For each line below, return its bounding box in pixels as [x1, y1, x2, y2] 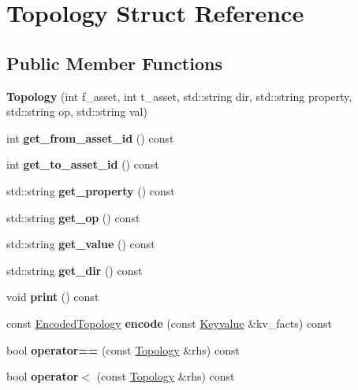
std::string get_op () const [6, 209, 140, 225]
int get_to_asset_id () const [6, 156, 159, 173]
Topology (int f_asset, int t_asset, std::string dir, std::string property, [6, 87, 352, 104]
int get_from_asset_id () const [6, 129, 174, 146]
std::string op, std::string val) [6, 103, 147, 120]
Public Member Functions [6, 50, 222, 75]
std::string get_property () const [6, 182, 175, 199]
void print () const [6, 288, 99, 305]
